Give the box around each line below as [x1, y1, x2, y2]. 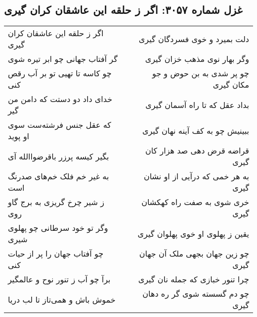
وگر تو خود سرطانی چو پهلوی [8, 222, 108, 234]
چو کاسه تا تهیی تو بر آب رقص [8, 67, 112, 79]
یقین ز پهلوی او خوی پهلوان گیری [137, 227, 249, 239]
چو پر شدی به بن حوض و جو [152, 67, 249, 79]
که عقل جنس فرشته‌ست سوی [8, 119, 111, 131]
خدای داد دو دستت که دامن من [8, 93, 113, 105]
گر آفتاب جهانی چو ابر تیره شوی [8, 53, 118, 65]
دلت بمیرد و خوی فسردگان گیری [138, 33, 249, 45]
